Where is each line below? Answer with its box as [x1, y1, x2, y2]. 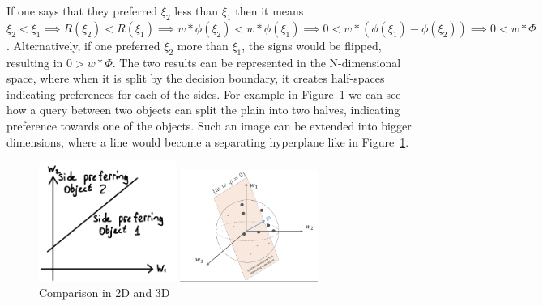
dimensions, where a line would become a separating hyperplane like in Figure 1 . [6, 133, 409, 150]
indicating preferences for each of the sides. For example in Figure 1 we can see [6, 85, 401, 102]
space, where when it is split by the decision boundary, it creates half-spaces [6, 70, 385, 87]
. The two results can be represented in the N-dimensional [112, 53, 401, 70]
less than [174, 2, 219, 19]
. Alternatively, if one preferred [6, 36, 160, 53]
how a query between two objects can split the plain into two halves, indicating [6, 101, 400, 118]
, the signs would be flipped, [242, 36, 382, 53]
